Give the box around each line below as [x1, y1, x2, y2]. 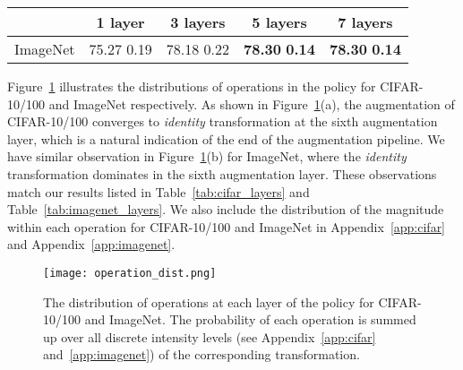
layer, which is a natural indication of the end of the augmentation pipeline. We [7, 129, 445, 148]
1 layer [96, 12, 145, 32]
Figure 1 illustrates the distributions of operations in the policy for [7, 77, 376, 95]
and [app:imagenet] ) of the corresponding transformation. [43, 345, 360, 364]
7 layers [338, 12, 393, 32]
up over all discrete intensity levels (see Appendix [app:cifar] [43, 327, 376, 346]
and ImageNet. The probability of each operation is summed [84, 310, 416, 329]
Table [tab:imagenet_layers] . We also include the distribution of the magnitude [7, 200, 444, 219]
